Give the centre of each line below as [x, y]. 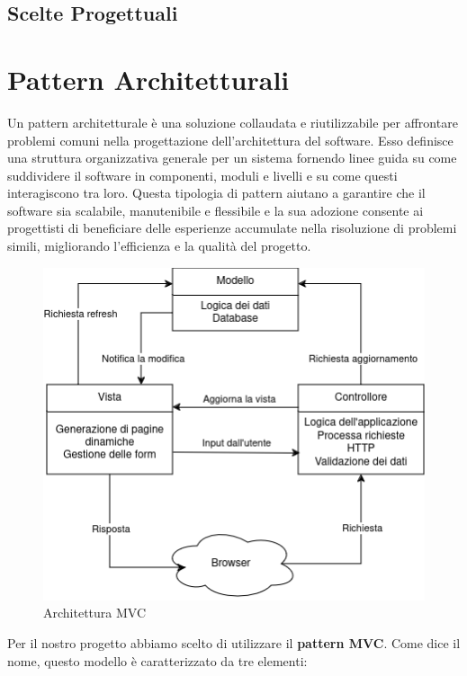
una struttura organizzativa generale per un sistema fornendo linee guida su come [232, 158]
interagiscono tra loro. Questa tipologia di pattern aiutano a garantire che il [216, 193]
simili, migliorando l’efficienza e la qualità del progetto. [159, 246]
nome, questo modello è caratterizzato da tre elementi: [157, 660]
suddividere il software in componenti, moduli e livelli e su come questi [202, 175]
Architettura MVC [95, 613]
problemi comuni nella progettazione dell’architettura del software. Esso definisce [230, 140]
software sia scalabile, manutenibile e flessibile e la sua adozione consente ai [216, 210]
